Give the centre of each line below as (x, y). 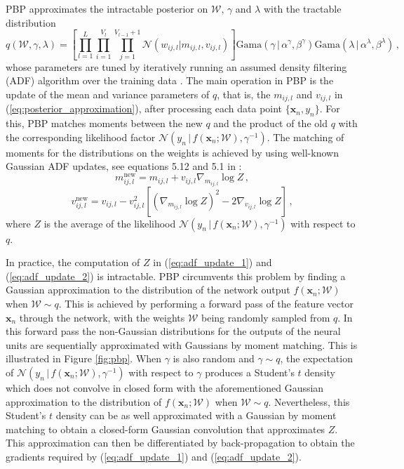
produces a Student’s (250, 372)
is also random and (214, 358)
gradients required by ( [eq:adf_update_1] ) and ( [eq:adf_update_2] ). (154, 456)
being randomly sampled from (266, 317)
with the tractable (302, 8)
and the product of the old (270, 123)
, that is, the (244, 94)
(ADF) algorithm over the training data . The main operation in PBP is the (170, 80)
